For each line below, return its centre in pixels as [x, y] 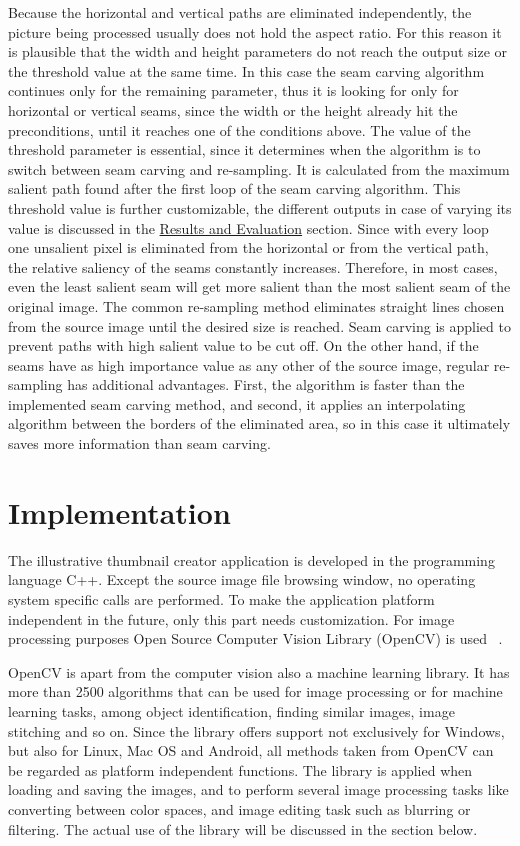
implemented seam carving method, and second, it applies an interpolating [237, 403]
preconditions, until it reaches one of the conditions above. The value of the [239, 129]
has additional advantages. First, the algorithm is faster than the [266, 384]
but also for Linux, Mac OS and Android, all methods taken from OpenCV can [251, 750]
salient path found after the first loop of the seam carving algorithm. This [234, 188]
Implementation [119, 511]
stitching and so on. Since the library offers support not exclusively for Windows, [256, 730]
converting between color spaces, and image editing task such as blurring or [239, 808]
